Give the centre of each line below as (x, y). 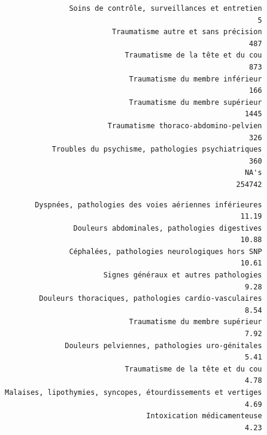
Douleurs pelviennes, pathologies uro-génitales (163, 345)
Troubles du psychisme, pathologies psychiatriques (157, 149)
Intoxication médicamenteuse (204, 416)
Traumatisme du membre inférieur (195, 79)
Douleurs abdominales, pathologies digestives (168, 228)
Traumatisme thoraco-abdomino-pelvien (185, 126)
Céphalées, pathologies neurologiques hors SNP (166, 251)
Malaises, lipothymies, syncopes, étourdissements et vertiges (133, 392)
